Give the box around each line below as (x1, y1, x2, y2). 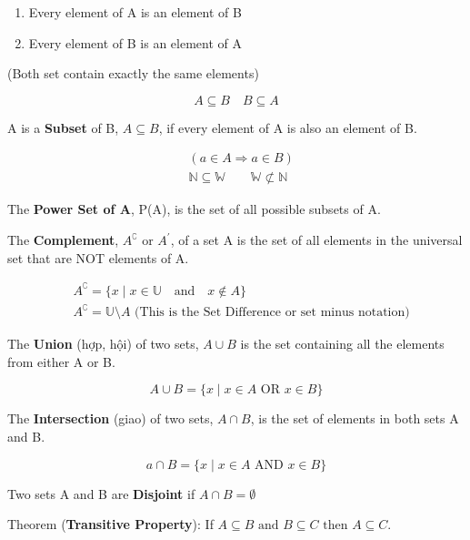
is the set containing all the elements (240, 334, 445, 353)
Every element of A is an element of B (28, 3, 242, 21)
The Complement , (7, 230, 119, 250)
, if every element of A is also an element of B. (158, 117, 417, 137)
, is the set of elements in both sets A (250, 409, 459, 428)
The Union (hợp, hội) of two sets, (7, 334, 199, 353)
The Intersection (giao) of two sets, (7, 409, 214, 428)
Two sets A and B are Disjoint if (7, 484, 195, 503)
